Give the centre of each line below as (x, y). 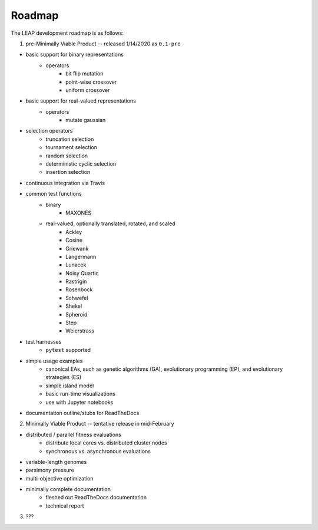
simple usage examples (54, 361)
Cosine (74, 240)
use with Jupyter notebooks (79, 402)
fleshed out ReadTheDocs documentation (96, 498)
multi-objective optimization (59, 478)
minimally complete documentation (68, 489)
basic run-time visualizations (81, 394)
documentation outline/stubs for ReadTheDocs (82, 413)
